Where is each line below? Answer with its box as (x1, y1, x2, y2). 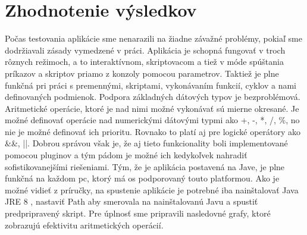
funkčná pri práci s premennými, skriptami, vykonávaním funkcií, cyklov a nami (5, 79, 296, 91)
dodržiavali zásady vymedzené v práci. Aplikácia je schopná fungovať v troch (5, 43, 286, 56)
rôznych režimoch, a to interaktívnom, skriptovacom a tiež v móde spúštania (5, 55, 284, 68)
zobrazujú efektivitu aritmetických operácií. (5, 218, 164, 231)
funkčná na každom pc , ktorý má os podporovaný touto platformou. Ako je (5, 172, 280, 184)
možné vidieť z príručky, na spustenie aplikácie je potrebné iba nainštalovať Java (5, 183, 299, 196)
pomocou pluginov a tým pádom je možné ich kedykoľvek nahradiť (5, 149, 248, 161)
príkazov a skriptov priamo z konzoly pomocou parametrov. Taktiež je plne (5, 67, 279, 79)
